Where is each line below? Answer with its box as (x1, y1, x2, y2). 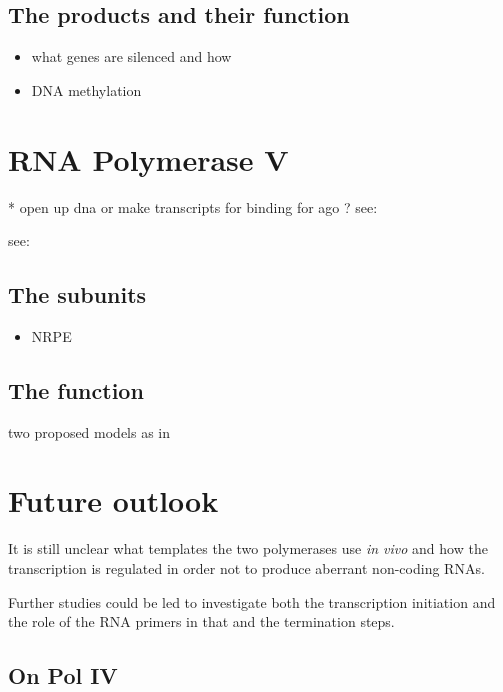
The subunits (8, 279, 147, 310)
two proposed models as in (8, 421, 171, 442)
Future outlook (8, 480, 219, 521)
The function (8, 374, 144, 405)
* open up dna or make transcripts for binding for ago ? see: (8, 196, 378, 217)
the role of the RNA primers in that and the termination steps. (8, 611, 395, 632)
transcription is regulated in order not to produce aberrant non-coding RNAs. (8, 558, 485, 579)
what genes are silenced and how (31, 46, 232, 67)
